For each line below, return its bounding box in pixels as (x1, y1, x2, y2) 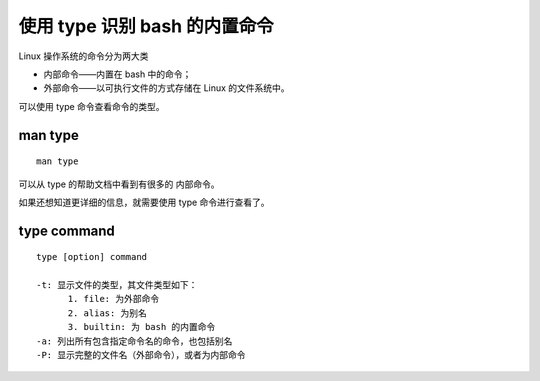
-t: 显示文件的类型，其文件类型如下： (36, 280, 198, 291)
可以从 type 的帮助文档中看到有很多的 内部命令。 (18, 178, 220, 190)
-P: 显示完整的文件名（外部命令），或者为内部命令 (36, 350, 246, 361)
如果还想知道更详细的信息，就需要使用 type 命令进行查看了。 (18, 196, 270, 208)
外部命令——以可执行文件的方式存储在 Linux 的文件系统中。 (43, 82, 290, 94)
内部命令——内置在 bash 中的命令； (43, 68, 192, 80)
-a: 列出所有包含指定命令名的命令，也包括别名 (36, 335, 233, 347)
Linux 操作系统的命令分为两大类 (18, 50, 149, 62)
